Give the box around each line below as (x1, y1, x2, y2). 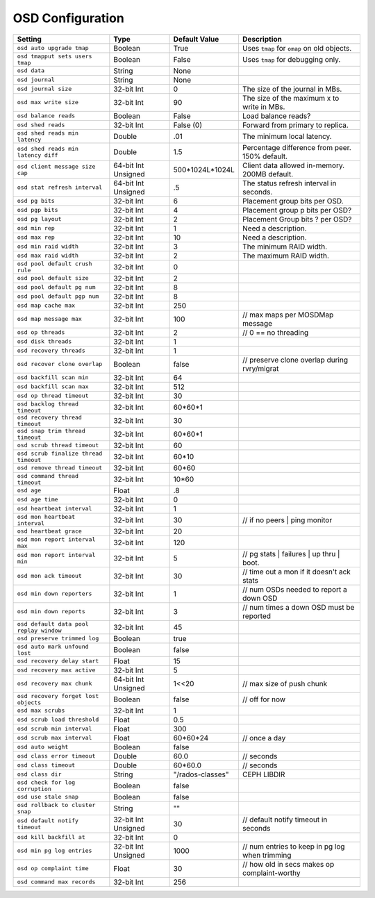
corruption (17, 785, 52, 792)
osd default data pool (17, 620, 90, 628)
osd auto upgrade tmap (17, 44, 90, 52)
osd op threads (17, 329, 65, 336)
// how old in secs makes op (242, 859, 335, 869)
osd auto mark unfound (17, 642, 90, 650)
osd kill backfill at (17, 833, 86, 841)
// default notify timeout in (242, 815, 328, 824)
